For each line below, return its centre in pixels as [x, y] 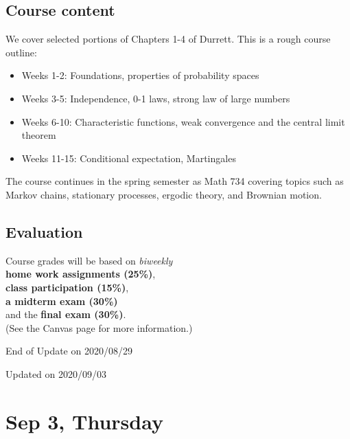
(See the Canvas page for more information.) [99, 327]
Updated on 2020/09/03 [56, 373]
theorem [39, 135]
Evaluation [44, 231]
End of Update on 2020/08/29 [69, 351]
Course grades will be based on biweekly [89, 260]
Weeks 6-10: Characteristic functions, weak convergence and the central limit [183, 121]
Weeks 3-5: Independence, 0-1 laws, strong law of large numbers [156, 98]
